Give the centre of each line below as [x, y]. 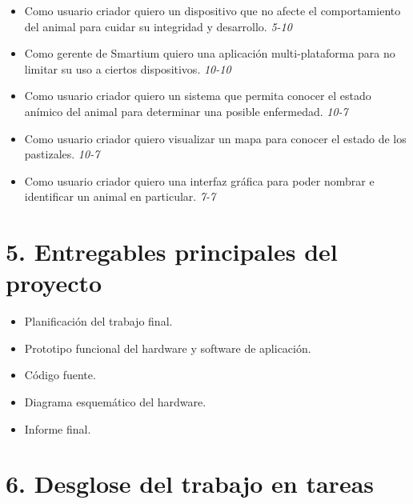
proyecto [54, 283]
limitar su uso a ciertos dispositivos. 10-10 [128, 68]
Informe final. [58, 428]
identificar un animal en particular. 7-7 [120, 196]
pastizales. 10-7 [62, 154]
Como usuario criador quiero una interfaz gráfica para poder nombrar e [199, 180]
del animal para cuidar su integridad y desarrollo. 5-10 [158, 26]
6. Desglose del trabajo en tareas [190, 484]
